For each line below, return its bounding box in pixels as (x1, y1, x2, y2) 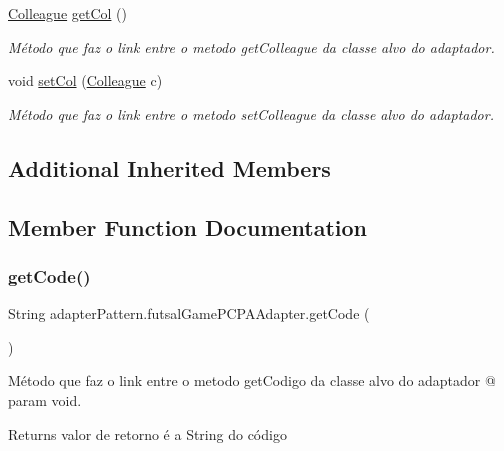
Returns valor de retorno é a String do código (8, 423, 287, 444)
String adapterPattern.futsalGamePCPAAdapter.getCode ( (8, 303, 370, 324)
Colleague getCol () (8, 3, 128, 23)
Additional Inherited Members (8, 152, 331, 183)
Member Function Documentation (8, 211, 368, 242)
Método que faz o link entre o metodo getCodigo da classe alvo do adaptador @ (8, 370, 496, 391)
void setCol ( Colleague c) (8, 70, 163, 91)
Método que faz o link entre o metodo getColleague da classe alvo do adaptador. (8, 36, 495, 57)
